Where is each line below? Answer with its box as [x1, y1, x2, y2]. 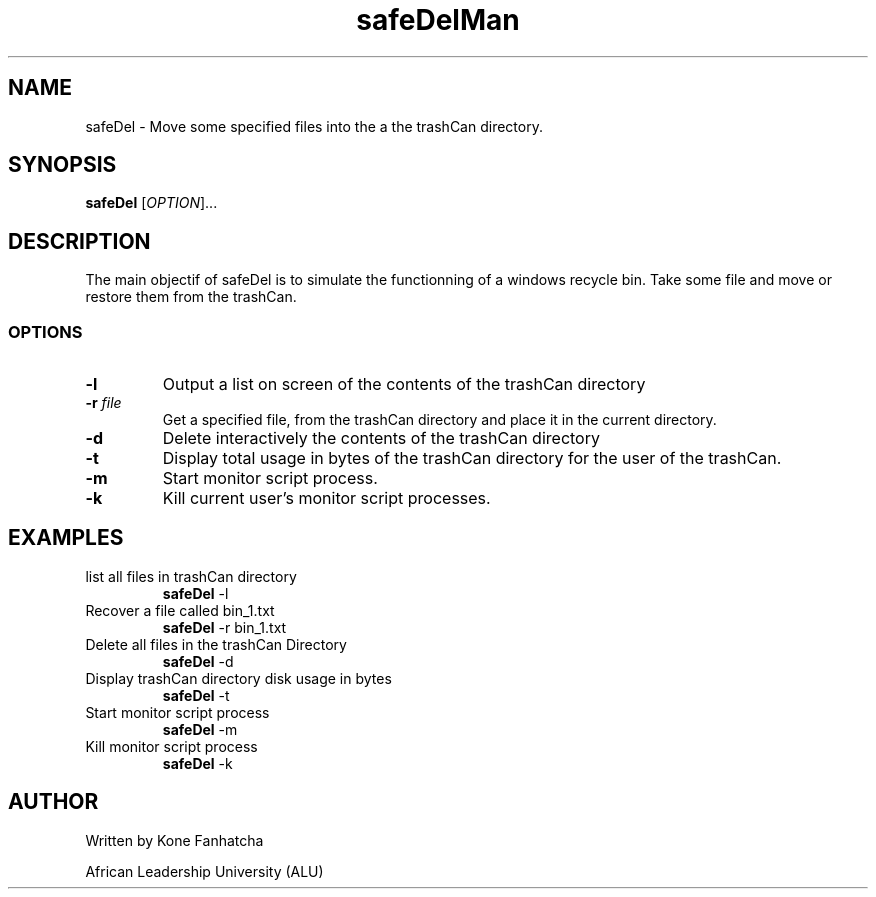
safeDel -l [162, 584, 229, 602]
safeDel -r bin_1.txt [162, 618, 287, 636]
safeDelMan [356, 3, 520, 37]
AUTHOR [8, 789, 99, 815]
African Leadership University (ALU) [85, 862, 324, 880]
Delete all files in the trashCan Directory [85, 635, 347, 653]
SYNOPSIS [8, 152, 117, 178]
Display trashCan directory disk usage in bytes [85, 669, 392, 687]
